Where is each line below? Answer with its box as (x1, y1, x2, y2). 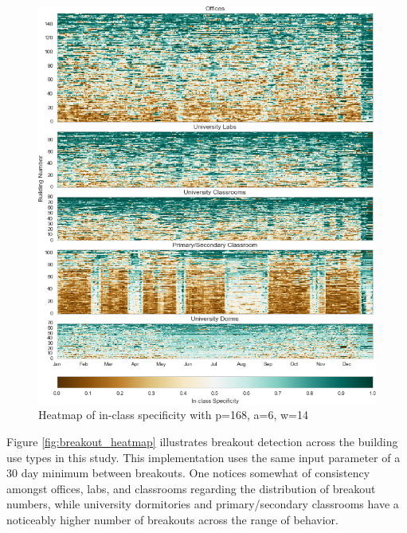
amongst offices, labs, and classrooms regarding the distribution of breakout (6, 480, 376, 496)
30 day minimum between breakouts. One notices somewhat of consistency (6, 464, 370, 481)
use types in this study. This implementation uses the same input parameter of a (6, 449, 401, 465)
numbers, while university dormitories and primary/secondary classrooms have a (6, 496, 399, 512)
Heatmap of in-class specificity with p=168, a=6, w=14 (38, 406, 308, 423)
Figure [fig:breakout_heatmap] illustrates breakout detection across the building (6, 433, 398, 449)
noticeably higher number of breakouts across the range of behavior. (6, 511, 339, 527)
